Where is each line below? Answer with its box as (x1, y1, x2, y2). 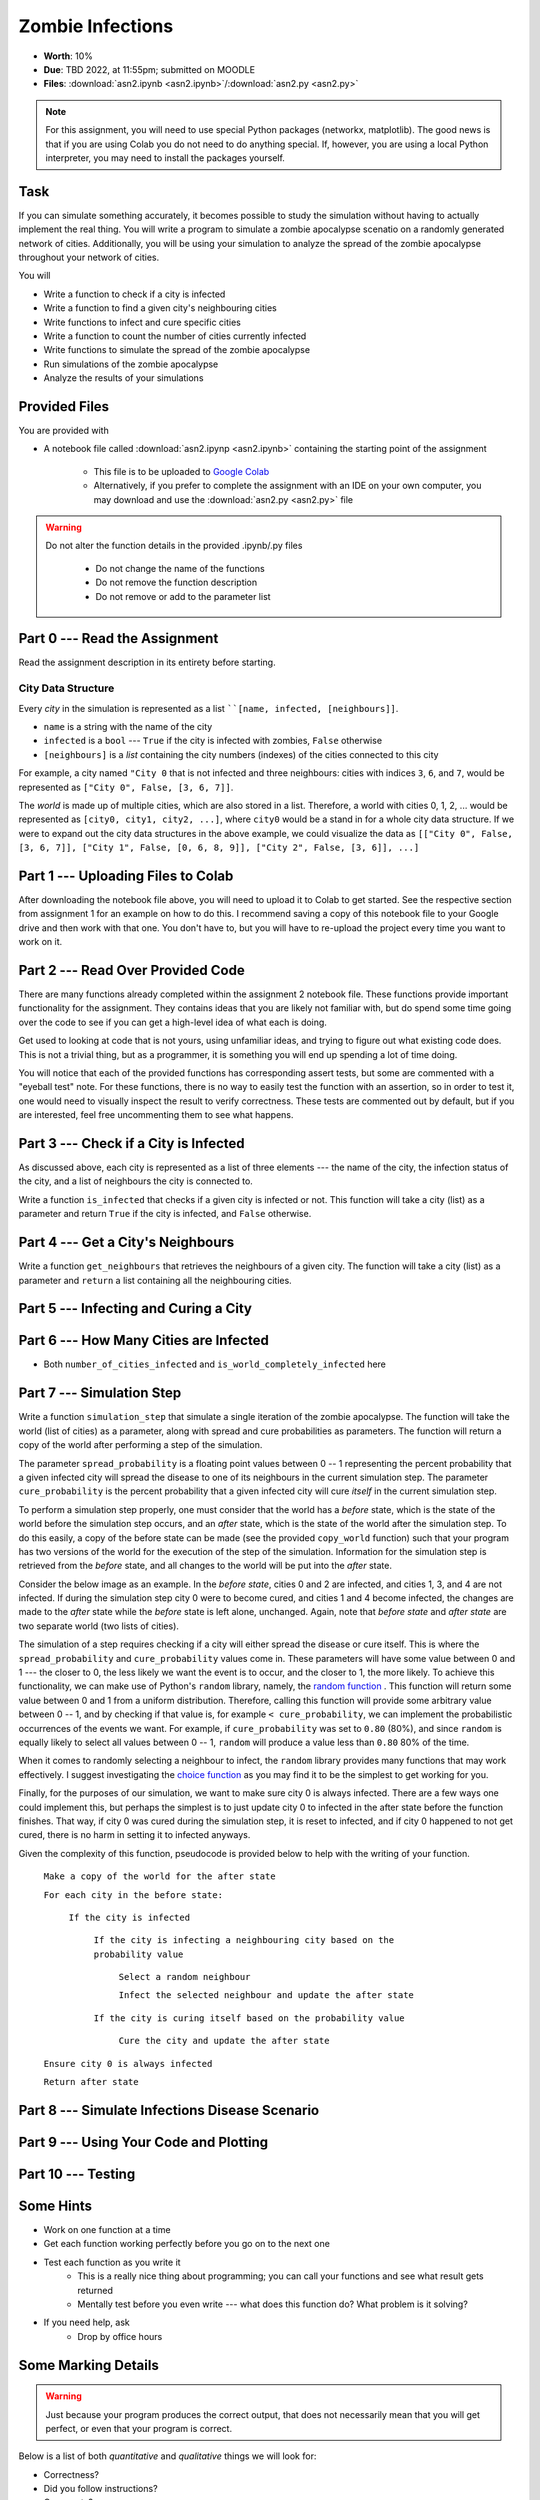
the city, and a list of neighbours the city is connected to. (18, 1175, 254, 1187)
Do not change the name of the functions (95, 562, 265, 574)
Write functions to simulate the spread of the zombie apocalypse (43, 344, 310, 356)
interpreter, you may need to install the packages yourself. (45, 151, 285, 164)
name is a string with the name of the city (43, 720, 213, 732)
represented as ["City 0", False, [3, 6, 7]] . (18, 781, 234, 793)
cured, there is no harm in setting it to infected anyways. (18, 1829, 251, 1841)
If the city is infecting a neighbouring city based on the (93, 1935, 395, 1946)
